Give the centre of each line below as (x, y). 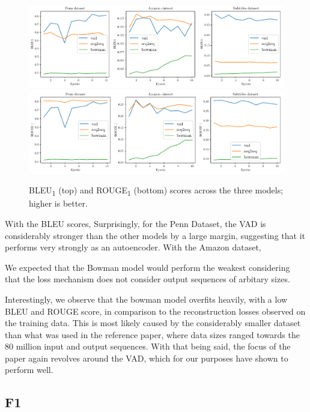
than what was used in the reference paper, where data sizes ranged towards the (152, 334)
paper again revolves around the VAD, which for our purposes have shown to (147, 358)
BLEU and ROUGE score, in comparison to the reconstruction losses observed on (155, 311)
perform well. (29, 370)
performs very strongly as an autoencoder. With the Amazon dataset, (133, 247)
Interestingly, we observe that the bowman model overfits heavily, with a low (146, 299)
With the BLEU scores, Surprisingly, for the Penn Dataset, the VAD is (135, 223)
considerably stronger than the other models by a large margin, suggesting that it (155, 235)
